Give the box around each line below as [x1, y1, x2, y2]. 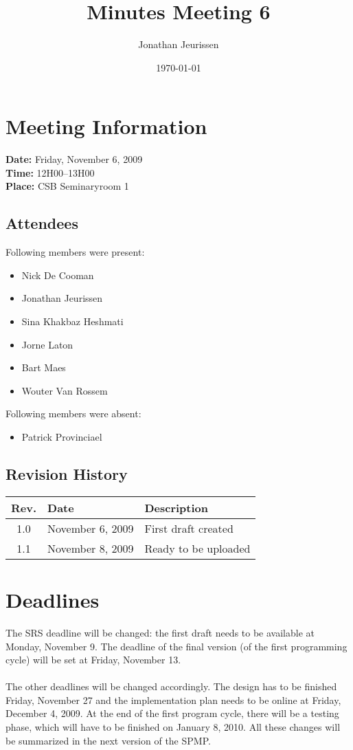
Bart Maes [21, 360, 66, 375]
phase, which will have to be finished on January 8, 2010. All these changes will [5, 720, 341, 734]
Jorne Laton [21, 337, 73, 351]
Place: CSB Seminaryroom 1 [5, 179, 129, 193]
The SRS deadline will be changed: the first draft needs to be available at [5, 625, 315, 639]
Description [144, 499, 209, 516]
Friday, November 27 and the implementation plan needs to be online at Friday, [5, 692, 341, 707]
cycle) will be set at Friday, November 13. [5, 652, 181, 667]
